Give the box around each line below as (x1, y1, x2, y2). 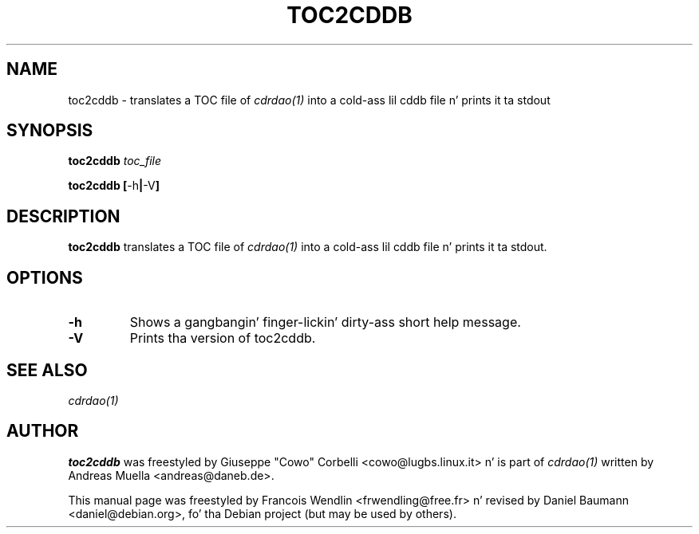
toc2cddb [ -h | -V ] (68, 179, 160, 193)
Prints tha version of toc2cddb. (129, 330, 316, 347)
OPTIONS (6, 267, 83, 288)
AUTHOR (6, 421, 79, 442)
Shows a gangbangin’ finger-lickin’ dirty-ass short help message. (129, 314, 521, 331)
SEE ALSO (6, 359, 88, 380)
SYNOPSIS (6, 120, 93, 141)
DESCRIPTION (6, 206, 120, 226)
